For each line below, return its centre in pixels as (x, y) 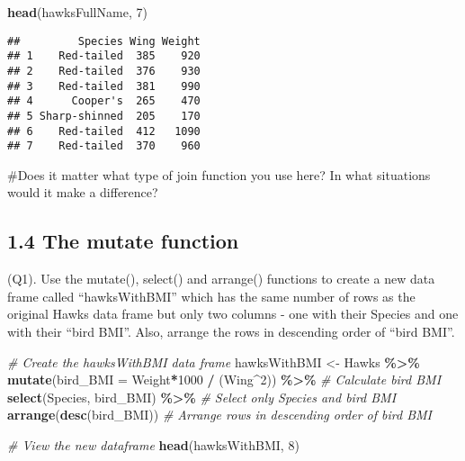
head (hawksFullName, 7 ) (77, 12)
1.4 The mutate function (123, 241)
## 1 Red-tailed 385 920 (104, 56)
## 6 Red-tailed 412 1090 (104, 131)
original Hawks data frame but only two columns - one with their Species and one (233, 314)
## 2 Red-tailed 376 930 (104, 71)
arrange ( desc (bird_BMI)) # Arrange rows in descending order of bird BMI (219, 415)
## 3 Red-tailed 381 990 (104, 86)
